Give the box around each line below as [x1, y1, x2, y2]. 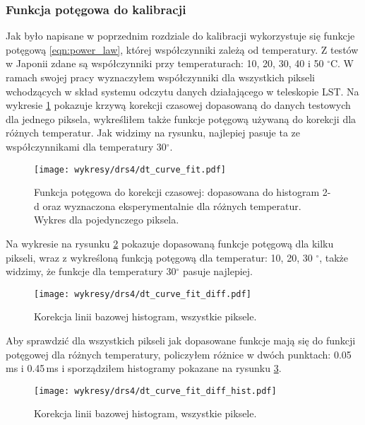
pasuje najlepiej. [183, 264, 253, 279]
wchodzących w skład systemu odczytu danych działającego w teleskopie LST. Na [6, 83, 359, 98]
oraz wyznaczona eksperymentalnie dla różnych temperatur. [42, 198, 301, 213]
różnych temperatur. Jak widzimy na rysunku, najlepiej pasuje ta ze [6, 125, 301, 140]
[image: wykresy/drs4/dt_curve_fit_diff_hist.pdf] [34, 385, 277, 396]
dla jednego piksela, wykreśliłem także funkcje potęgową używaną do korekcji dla [6, 111, 357, 126]
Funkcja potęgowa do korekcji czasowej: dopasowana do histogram [34, 185, 320, 199]
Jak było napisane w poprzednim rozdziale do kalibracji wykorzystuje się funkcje [6, 28, 355, 43]
